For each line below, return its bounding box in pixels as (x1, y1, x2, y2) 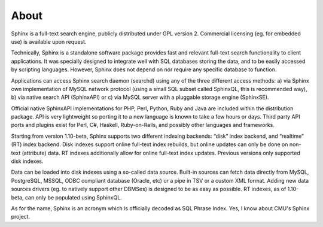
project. (11, 213, 31, 220)
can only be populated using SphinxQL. (25, 193, 122, 201)
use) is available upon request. (11, 38, 87, 45)
